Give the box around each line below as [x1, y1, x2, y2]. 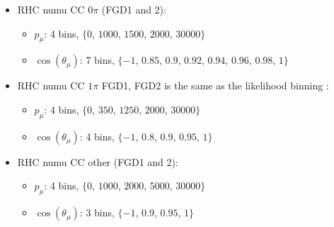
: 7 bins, [79, 52, 115, 67]
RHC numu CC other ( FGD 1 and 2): [17, 154, 178, 169]
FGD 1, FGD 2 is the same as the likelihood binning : [101, 78, 329, 93]
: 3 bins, [79, 205, 115, 220]
